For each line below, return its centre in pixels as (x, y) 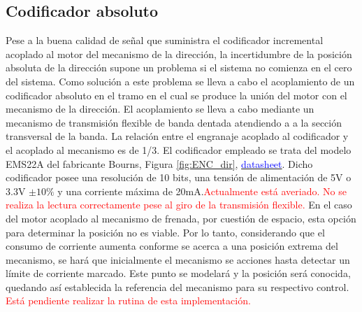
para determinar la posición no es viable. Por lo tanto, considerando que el (165, 232)
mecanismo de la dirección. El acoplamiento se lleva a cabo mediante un (160, 109)
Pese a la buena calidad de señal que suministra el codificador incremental (165, 40)
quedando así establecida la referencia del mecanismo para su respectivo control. (178, 286)
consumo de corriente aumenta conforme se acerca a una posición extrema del (172, 246)
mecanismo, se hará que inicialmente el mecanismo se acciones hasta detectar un (178, 259)
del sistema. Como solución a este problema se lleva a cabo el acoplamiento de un (180, 81)
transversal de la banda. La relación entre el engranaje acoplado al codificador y (177, 136)
